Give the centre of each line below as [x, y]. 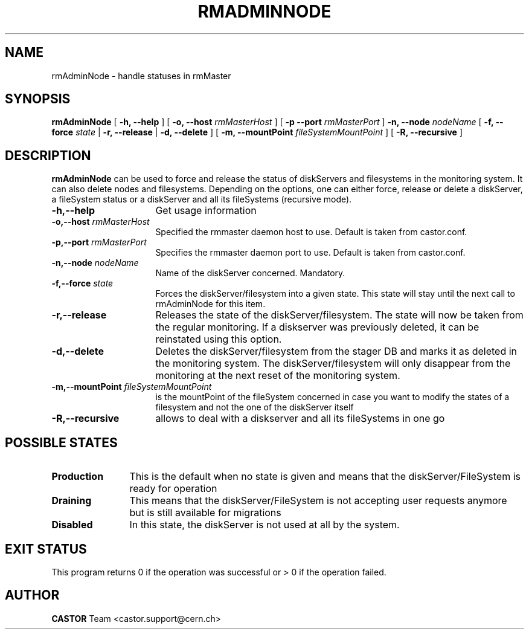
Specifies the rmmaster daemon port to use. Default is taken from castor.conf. [310, 253]
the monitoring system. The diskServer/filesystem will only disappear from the [333, 364]
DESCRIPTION [48, 155]
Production [78, 477]
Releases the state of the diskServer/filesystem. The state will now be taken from [339, 315]
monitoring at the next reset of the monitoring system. [278, 376]
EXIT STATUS [46, 549]
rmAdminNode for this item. [210, 304]
